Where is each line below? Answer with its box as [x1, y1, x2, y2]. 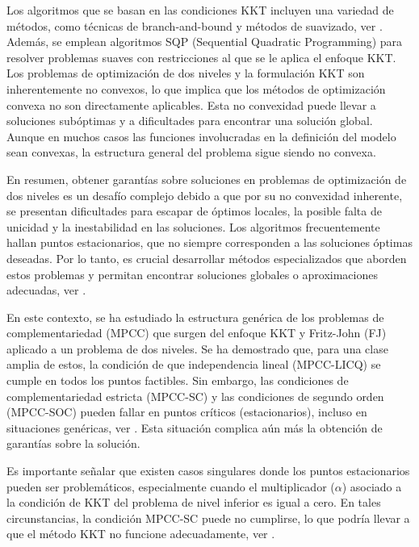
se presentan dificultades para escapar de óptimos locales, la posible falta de [6, 203, 382, 219]
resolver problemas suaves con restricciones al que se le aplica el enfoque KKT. [6, 48, 396, 65]
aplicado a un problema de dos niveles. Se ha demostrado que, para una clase [6, 340, 388, 357]
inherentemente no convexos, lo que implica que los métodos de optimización [6, 80, 386, 97]
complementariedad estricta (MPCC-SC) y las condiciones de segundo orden [6, 387, 384, 404]
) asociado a [341, 478, 402, 495]
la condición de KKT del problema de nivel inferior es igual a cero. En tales [6, 494, 381, 511]
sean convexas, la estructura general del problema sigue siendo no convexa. [6, 144, 376, 161]
